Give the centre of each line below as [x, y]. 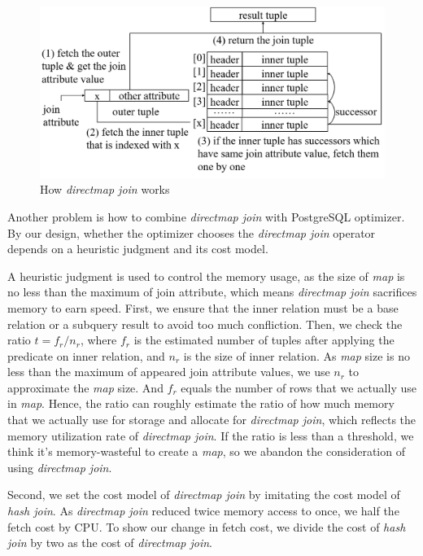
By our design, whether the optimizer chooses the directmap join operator [192, 232]
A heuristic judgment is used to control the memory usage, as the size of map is [206, 276]
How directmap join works [105, 189]
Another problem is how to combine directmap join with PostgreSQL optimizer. [206, 216]
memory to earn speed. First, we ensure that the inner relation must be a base [203, 307]
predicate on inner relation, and [86, 355]
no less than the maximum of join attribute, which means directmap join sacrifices [212, 292]
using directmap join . [60, 467]
